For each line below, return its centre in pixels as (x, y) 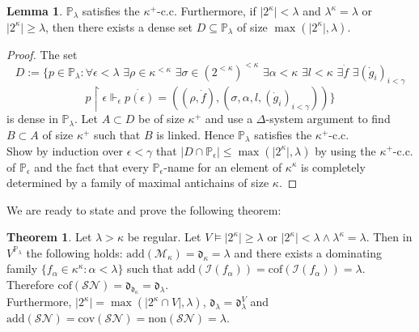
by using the (345, 150)
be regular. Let (164, 237)
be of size (161, 119)
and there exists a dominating (308, 252)
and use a (229, 119)
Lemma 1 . (35, 11)
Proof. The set (42, 54)
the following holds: (74, 252)
